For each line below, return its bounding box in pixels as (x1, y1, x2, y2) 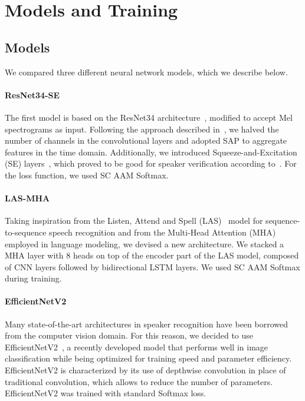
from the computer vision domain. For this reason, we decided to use (5, 329, 254, 342)
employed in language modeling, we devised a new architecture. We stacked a (5, 237, 284, 250)
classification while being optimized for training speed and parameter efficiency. (5, 352, 292, 364)
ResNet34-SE (5, 88, 60, 101)
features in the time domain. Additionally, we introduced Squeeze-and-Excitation (5, 145, 297, 158)
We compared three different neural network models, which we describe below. (5, 65, 288, 78)
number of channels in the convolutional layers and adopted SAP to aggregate (5, 134, 287, 147)
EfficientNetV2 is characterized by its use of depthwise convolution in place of (5, 364, 286, 376)
